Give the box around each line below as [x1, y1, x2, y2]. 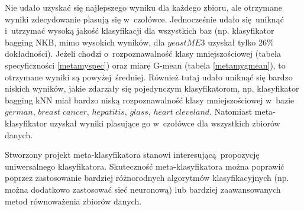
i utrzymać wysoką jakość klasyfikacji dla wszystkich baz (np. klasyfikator [5, 24, 274, 37]
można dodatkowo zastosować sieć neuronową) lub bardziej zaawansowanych [5, 183, 281, 195]
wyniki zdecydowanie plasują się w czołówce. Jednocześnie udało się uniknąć [5, 12, 284, 25]
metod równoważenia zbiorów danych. [5, 194, 142, 207]
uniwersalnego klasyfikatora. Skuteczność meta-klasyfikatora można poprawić [5, 160, 284, 172]
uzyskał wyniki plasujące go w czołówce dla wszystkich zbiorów [49, 116, 280, 129]
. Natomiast [209, 105, 253, 118]
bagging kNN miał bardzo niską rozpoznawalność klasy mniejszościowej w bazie [5, 93, 295, 106]
